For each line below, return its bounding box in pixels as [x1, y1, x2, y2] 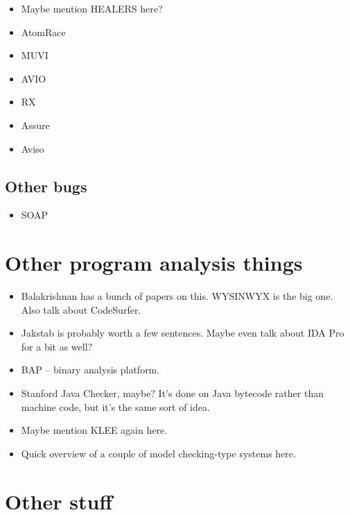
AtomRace [21, 24, 66, 39]
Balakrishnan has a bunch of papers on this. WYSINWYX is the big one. [21, 289, 333, 303]
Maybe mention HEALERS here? [21, 1, 163, 15]
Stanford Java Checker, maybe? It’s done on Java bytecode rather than [21, 386, 324, 400]
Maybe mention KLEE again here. [21, 423, 168, 437]
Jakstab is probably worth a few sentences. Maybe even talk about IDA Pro [21, 326, 344, 340]
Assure [21, 117, 50, 132]
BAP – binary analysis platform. [21, 362, 160, 377]
